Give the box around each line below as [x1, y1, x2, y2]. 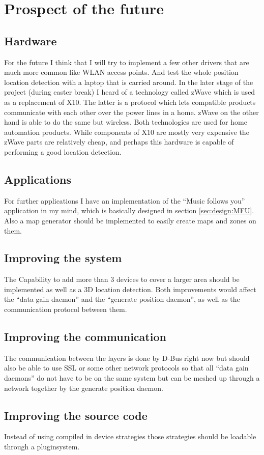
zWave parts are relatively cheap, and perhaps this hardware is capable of [4, 136, 234, 147]
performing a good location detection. [4, 146, 122, 157]
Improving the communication [4, 329, 166, 345]
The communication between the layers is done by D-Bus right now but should [4, 352, 250, 363]
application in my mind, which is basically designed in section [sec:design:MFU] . [4, 205, 254, 216]
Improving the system [4, 250, 122, 266]
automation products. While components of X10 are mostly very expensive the [4, 126, 249, 137]
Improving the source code [4, 407, 148, 423]
